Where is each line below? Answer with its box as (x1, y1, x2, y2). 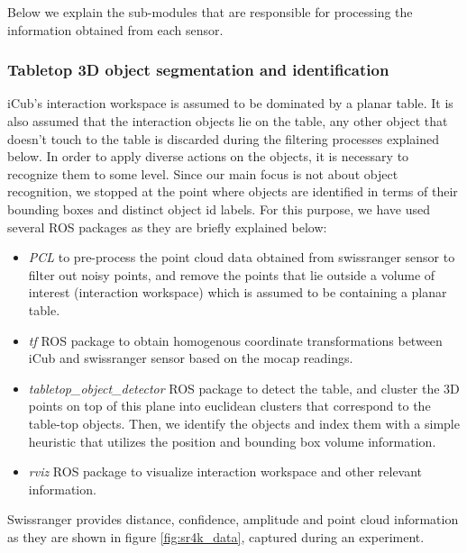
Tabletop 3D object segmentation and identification (7, 59, 389, 81)
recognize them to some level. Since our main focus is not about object (7, 164, 398, 183)
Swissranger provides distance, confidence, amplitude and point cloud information (7, 510, 459, 529)
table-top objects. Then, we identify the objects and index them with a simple (28, 413, 460, 432)
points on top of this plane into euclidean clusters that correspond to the (28, 396, 431, 415)
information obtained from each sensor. (7, 20, 224, 39)
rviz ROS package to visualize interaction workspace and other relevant (28, 462, 423, 481)
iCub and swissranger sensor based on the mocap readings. (28, 349, 353, 367)
